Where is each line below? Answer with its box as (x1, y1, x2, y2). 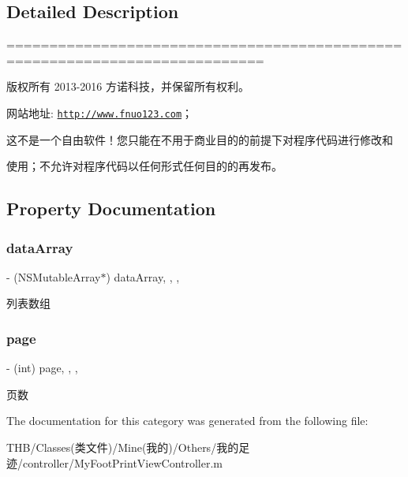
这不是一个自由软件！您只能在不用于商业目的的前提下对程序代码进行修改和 (6, 131, 393, 147)
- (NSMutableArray (6, 268, 101, 285)
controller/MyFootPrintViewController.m (22, 454, 223, 471)
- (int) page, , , (6, 360, 78, 376)
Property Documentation (6, 196, 216, 221)
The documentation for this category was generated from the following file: (6, 412, 369, 429)
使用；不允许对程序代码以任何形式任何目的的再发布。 (6, 158, 283, 174)
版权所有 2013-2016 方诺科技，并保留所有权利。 (6, 78, 249, 95)
